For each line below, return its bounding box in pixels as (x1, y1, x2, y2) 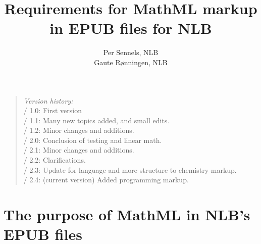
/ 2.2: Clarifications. (23, 155, 86, 165)
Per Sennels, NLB (103, 47, 159, 58)
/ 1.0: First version (23, 105, 82, 116)
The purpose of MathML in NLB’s (4, 204, 250, 225)
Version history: (23, 95, 73, 106)
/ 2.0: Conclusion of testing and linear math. (23, 134, 162, 145)
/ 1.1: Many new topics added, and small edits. (23, 115, 170, 125)
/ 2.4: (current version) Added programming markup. (23, 174, 189, 185)
